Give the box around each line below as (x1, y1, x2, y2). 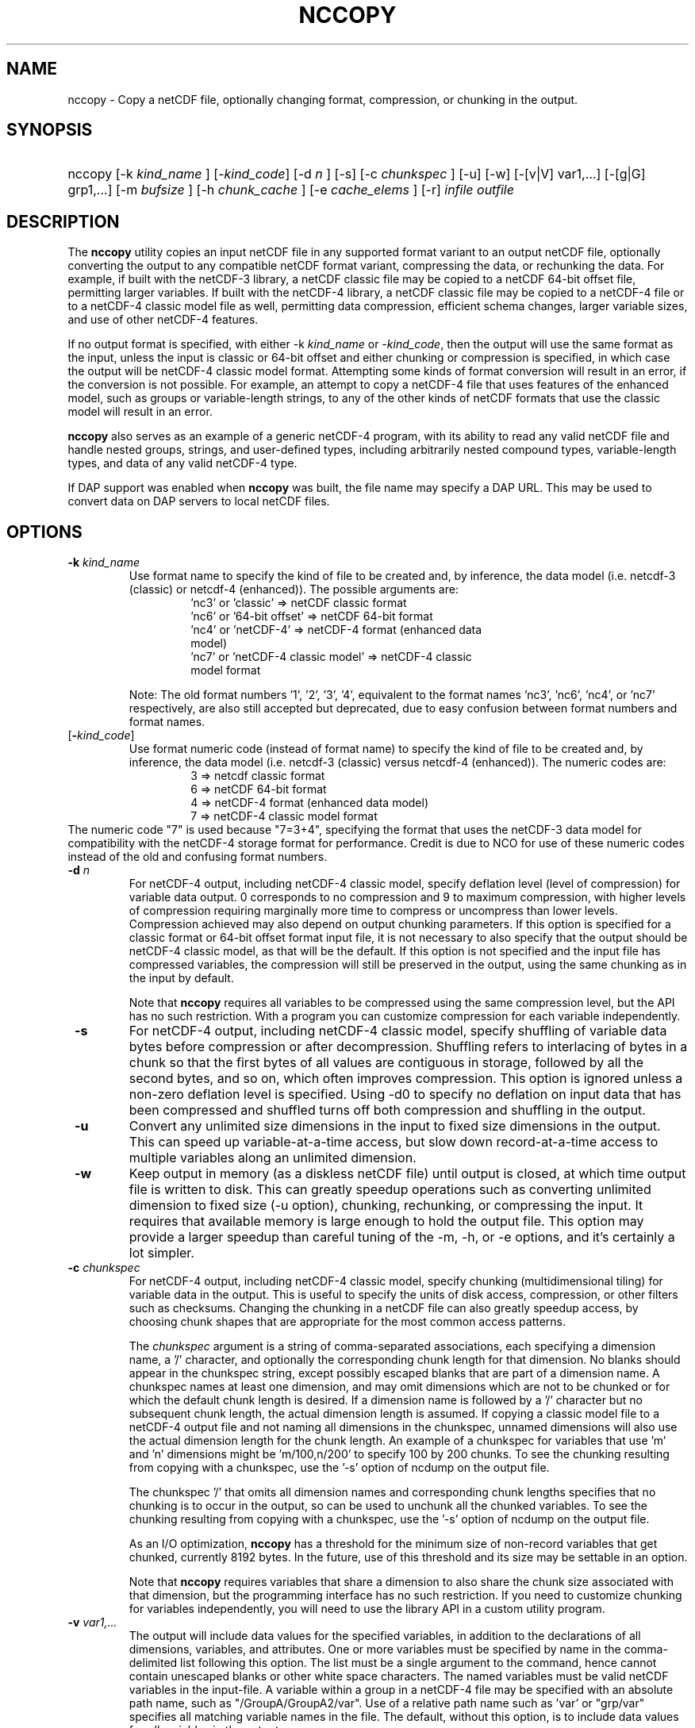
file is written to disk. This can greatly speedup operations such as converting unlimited (129, 1181, 651, 1198)
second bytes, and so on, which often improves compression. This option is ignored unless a (129, 1070, 683, 1087)
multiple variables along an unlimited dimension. (129, 1150, 417, 1166)
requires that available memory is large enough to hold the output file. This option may (129, 1213, 644, 1230)
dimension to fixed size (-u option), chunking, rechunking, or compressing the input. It (129, 1197, 643, 1214)
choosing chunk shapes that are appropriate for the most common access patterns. (129, 1315, 566, 1329)
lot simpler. (129, 1245, 194, 1261)
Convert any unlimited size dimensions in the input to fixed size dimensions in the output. (129, 1118, 661, 1135)
